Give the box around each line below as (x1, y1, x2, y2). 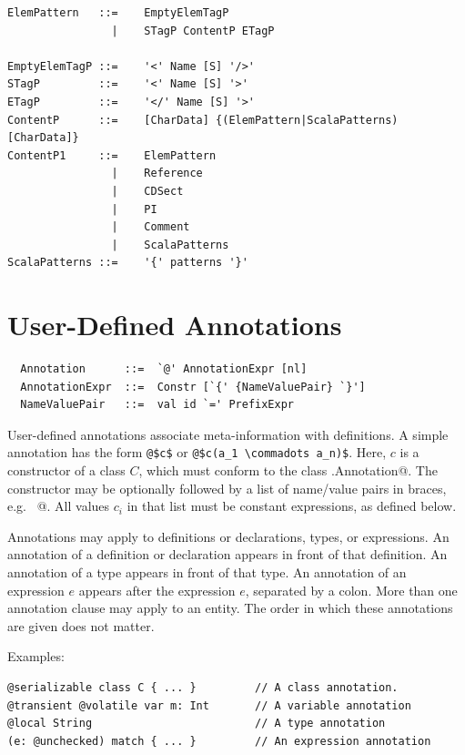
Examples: (7, 647, 65, 666)
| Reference (111, 167, 203, 180)
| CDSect (111, 184, 184, 198)
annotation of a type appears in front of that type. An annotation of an (7, 563, 407, 582)
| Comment (111, 220, 190, 234)
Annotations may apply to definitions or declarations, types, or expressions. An (7, 526, 450, 546)
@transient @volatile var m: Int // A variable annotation (7, 699, 411, 712)
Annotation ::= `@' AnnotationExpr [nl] (20, 362, 308, 376)
